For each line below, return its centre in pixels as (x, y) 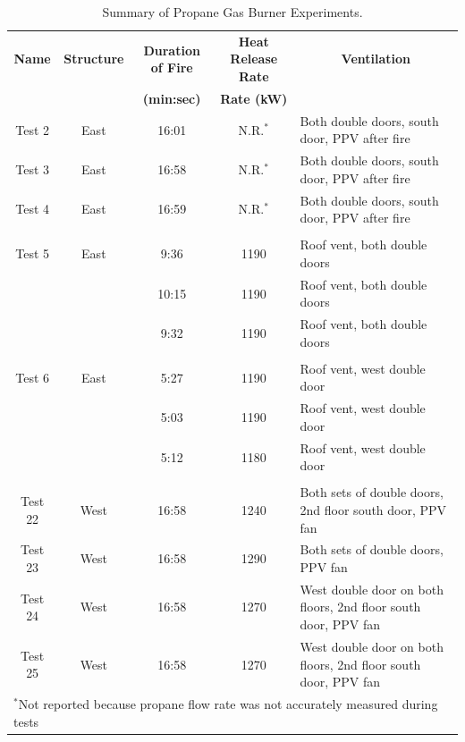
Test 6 (33, 377)
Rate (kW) (254, 98)
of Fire (172, 67)
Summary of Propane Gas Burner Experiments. (232, 12)
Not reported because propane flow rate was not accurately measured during (228, 703)
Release (254, 59)
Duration (172, 50)
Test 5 (33, 253)
